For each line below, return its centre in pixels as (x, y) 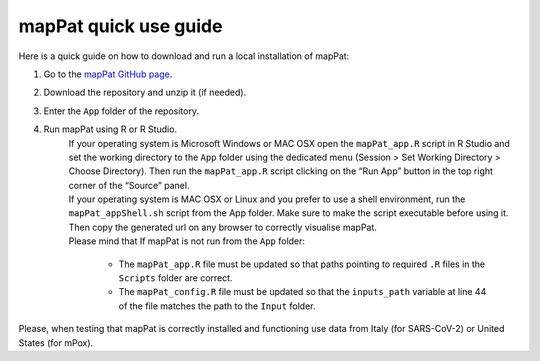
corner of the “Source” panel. (129, 185)
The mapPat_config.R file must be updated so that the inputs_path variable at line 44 (302, 292)
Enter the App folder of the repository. (121, 111)
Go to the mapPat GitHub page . (108, 74)
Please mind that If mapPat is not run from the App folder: (186, 241)
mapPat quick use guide (120, 26)
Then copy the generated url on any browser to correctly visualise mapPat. (222, 227)
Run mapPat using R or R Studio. (110, 129)
